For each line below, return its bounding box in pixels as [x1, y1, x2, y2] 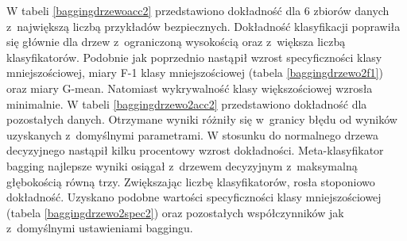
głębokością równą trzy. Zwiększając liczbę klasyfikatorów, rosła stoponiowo [6, 173, 375, 189]
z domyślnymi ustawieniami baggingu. [6, 220, 193, 236]
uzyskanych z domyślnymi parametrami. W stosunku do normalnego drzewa [6, 126, 378, 143]
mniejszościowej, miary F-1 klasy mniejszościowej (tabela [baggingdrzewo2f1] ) [6, 64, 383, 81]
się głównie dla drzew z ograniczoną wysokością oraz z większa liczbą [6, 33, 346, 50]
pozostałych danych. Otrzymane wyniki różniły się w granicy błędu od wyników [6, 111, 397, 128]
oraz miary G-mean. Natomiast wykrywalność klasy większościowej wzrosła [6, 79, 373, 96]
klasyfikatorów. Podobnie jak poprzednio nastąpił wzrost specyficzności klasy [6, 48, 382, 65]
